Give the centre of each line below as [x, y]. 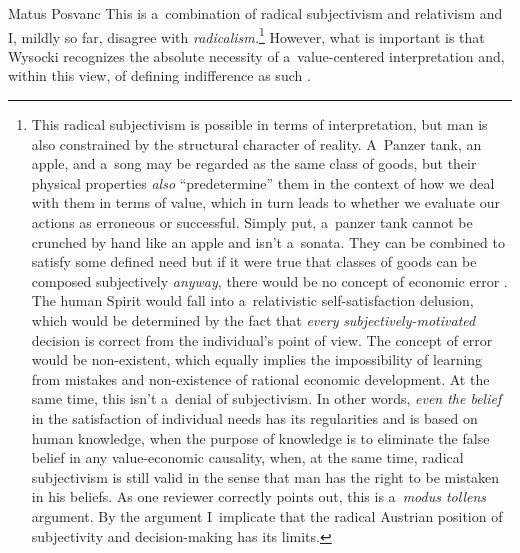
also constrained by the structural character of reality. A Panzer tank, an [256, 143]
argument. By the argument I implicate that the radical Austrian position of [267, 515]
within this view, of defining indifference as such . [159, 75]
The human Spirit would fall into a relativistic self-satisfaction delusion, [252, 300]
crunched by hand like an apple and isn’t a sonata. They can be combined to [268, 241]
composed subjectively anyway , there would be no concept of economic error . [269, 280]
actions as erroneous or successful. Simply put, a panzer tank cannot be [252, 222]
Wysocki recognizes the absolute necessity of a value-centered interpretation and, [256, 55]
